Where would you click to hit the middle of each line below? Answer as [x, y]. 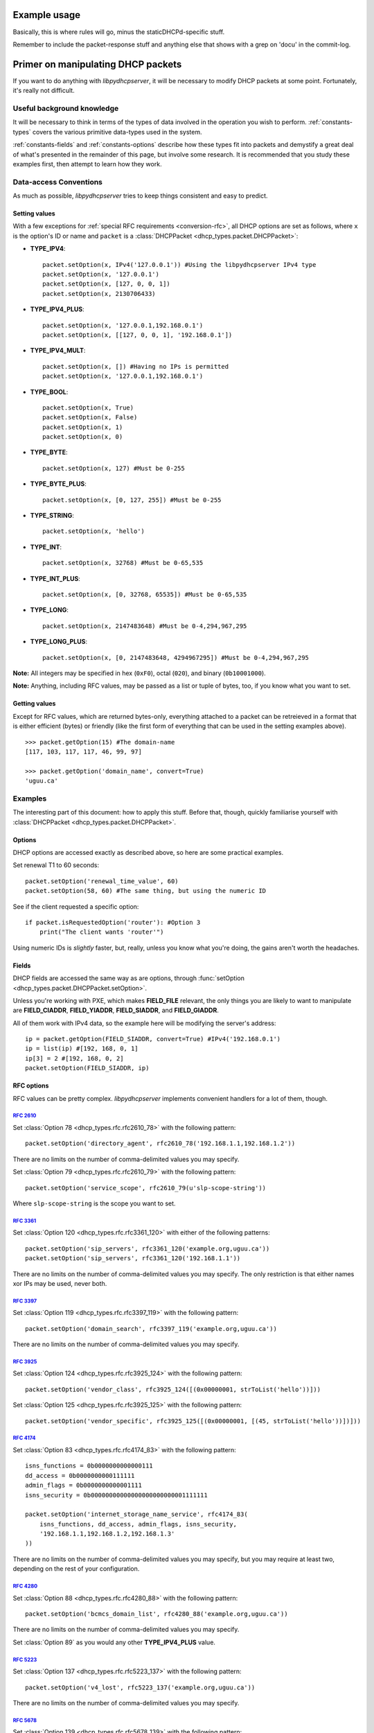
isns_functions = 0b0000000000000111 [89, 1466]
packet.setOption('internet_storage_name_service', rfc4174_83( [137, 1514]
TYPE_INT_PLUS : [55, 578]
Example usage [47, 15]
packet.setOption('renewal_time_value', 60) [102, 881]
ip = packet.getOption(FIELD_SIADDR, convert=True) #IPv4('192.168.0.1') [153, 1039]
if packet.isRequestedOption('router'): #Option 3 [113, 922]
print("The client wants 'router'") [101, 932]
